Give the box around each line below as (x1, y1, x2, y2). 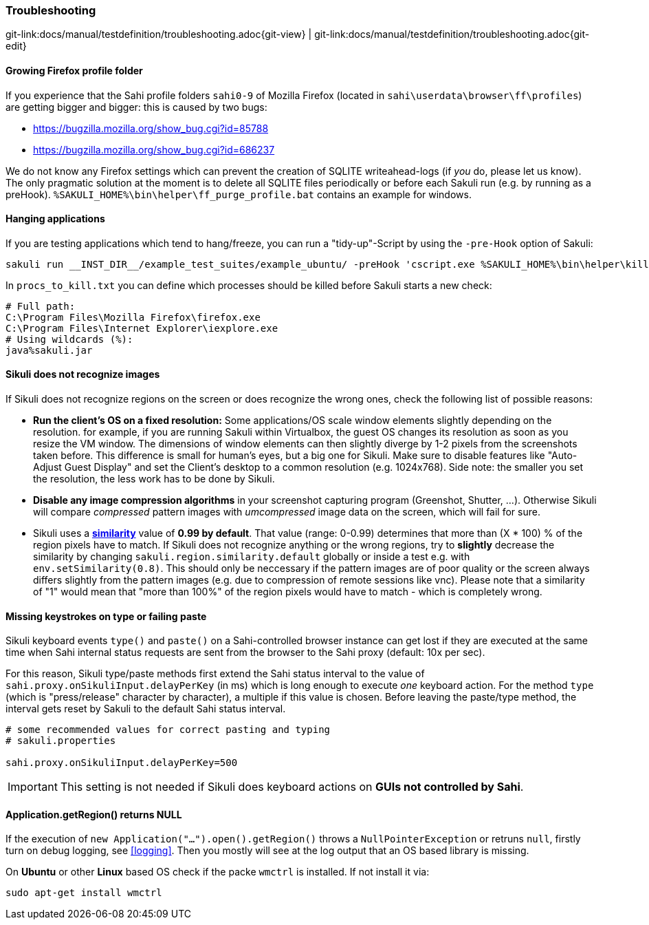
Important (8, 780, 58, 794)
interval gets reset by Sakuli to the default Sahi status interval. (5, 703, 286, 715)
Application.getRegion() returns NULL (5, 808, 182, 820)
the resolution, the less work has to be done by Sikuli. (33, 473, 275, 485)
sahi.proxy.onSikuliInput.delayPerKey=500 (5, 757, 238, 769)
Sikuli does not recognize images (5, 368, 160, 381)
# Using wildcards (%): (5, 333, 133, 345)
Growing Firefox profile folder (5, 64, 143, 76)
